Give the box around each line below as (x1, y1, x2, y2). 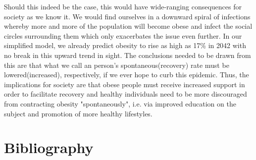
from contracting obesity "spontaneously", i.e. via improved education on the (4, 98, 236, 108)
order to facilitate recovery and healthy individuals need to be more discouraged (4, 89, 247, 99)
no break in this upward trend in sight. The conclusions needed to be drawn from (4, 50, 251, 60)
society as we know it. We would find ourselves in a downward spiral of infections (4, 11, 251, 21)
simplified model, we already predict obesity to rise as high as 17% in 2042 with (4, 40, 246, 51)
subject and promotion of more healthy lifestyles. (4, 108, 153, 118)
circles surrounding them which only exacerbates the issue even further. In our (4, 30, 242, 41)
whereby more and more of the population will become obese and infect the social (4, 21, 253, 31)
